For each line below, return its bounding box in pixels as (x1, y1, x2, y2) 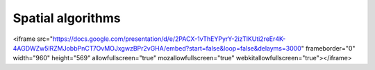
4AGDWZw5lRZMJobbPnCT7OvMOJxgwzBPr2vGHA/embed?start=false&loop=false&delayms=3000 (12, 44, 301, 52)
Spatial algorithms (12, 10, 121, 26)
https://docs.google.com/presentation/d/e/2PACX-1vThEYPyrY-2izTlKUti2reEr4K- (52, 35, 286, 43)
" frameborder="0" (301, 44, 356, 52)
